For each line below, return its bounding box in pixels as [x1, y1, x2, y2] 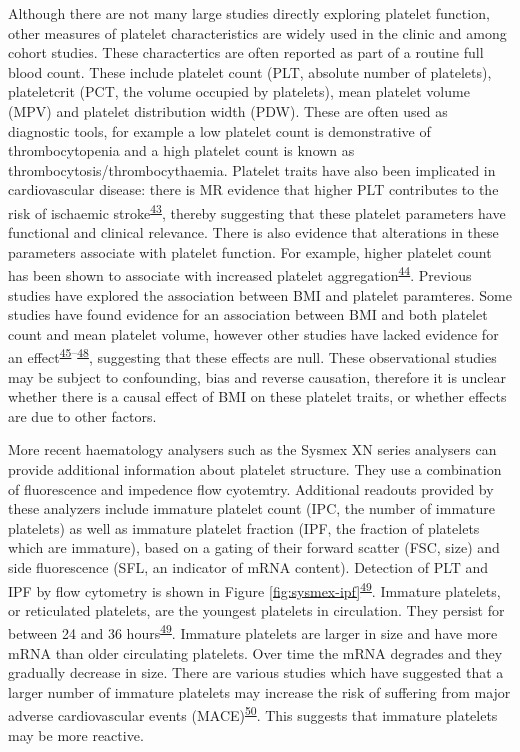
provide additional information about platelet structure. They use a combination [8, 459, 502, 480]
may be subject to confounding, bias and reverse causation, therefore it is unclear [8, 366, 506, 387]
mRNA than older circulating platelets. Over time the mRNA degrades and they [8, 642, 503, 663]
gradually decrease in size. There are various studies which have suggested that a [8, 662, 504, 683]
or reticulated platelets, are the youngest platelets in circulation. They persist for [8, 599, 505, 620]
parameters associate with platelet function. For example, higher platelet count [8, 241, 492, 262]
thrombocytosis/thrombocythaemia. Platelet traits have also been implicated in [8, 159, 496, 180]
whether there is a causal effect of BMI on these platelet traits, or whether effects [8, 386, 507, 407]
